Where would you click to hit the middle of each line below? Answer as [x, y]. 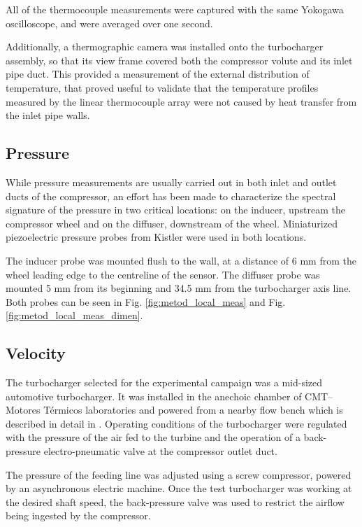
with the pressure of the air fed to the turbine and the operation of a [153, 437]
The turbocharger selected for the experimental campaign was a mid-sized [164, 382]
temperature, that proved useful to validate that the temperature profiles [162, 87]
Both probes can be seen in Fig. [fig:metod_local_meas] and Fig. [146, 301]
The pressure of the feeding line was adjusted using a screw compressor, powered [179, 474]
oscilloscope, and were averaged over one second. [109, 23]
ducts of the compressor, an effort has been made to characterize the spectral [171, 196]
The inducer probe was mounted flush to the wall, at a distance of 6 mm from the [181, 260]
